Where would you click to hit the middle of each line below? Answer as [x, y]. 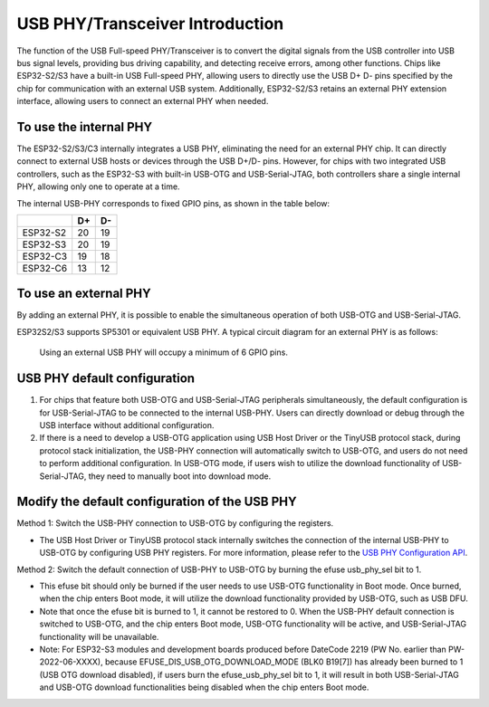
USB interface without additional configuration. [127, 425]
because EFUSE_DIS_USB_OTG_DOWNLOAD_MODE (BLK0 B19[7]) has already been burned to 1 [284, 662]
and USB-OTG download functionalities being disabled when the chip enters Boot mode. [204, 687]
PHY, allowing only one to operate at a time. [98, 186]
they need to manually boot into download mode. [180, 476]
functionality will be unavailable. [99, 636]
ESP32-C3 [45, 256]
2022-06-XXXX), [71, 662]
